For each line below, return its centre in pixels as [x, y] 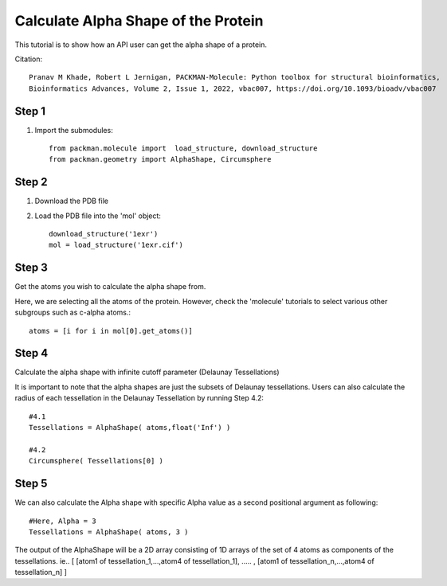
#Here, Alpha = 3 [63, 521]
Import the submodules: [74, 130]
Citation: [29, 59]
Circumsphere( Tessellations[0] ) [96, 461]
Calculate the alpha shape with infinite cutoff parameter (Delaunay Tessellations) [147, 372]
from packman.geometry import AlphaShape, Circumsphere [160, 160]
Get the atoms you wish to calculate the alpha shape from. [110, 287]
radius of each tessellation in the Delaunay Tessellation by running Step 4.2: [139, 398]
